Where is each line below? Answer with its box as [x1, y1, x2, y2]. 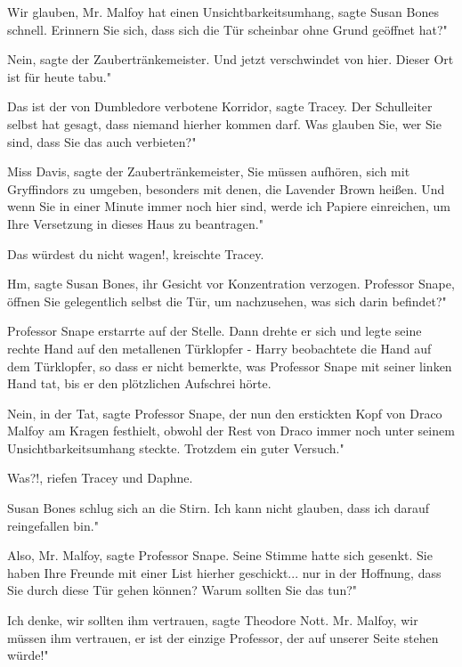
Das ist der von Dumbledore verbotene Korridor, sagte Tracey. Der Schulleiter [7, 97, 433, 116]
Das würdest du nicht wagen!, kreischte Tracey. [7, 244, 264, 263]
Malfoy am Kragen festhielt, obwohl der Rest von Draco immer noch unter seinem [7, 421, 455, 440]
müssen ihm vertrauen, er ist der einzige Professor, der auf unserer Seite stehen [7, 628, 439, 647]
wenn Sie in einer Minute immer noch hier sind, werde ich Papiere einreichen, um [7, 197, 450, 216]
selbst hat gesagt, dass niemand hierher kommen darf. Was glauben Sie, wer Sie [7, 114, 442, 133]
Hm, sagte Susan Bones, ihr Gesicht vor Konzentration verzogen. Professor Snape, [7, 274, 455, 293]
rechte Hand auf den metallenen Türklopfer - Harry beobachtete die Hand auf [7, 338, 432, 357]
